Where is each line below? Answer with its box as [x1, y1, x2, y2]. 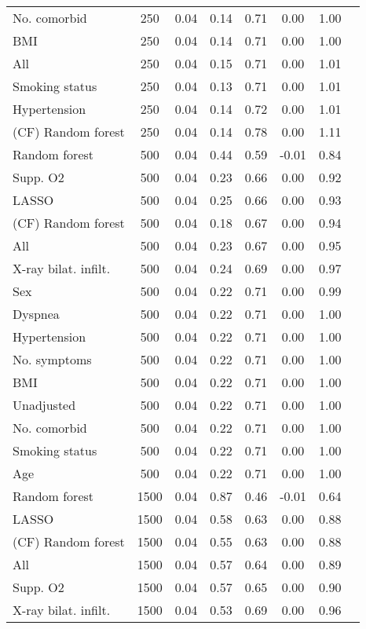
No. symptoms [13, 350, 92, 368]
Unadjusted [13, 396, 76, 414]
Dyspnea [13, 305, 60, 323]
